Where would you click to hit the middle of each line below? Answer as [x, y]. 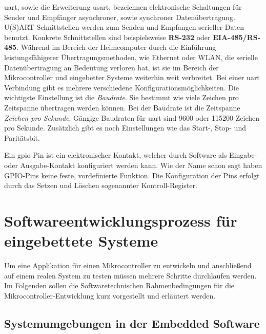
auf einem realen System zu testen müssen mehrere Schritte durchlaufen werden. [130, 275]
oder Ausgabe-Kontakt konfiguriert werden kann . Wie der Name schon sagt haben [133, 165]
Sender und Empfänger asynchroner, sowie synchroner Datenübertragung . [120, 17]
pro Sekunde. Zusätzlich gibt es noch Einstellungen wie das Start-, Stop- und [125, 128]
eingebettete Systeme [81, 241]
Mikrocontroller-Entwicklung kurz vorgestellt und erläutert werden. [110, 295]
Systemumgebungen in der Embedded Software [132, 323]
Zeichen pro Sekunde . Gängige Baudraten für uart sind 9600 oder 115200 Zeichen [132, 117]
